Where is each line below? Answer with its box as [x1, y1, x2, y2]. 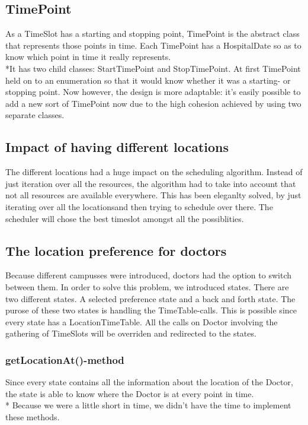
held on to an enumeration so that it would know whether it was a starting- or [5, 74, 291, 86]
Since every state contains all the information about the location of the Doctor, [5, 376, 293, 388]
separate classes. [5, 109, 65, 121]
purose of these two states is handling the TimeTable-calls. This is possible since [5, 304, 297, 316]
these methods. [5, 410, 60, 423]
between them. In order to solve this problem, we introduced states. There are [5, 280, 289, 293]
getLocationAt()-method [5, 352, 124, 367]
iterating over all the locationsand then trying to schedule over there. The [5, 200, 273, 213]
